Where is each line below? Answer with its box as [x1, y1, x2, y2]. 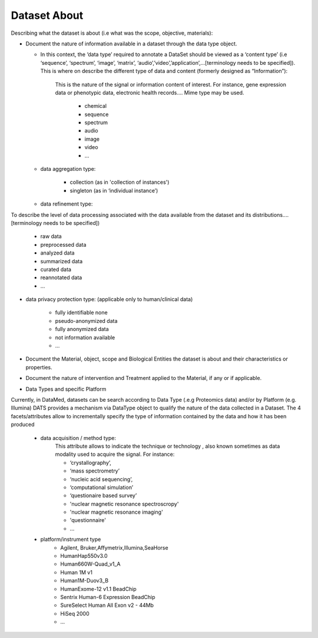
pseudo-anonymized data [55, 317, 118, 324]
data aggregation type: [40, 166, 96, 173]
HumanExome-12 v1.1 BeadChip [60, 585, 137, 592]
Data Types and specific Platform [25, 385, 107, 392]
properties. [25, 363, 52, 371]
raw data [40, 233, 62, 240]
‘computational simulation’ [69, 484, 134, 491]
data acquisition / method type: [40, 434, 116, 441]
